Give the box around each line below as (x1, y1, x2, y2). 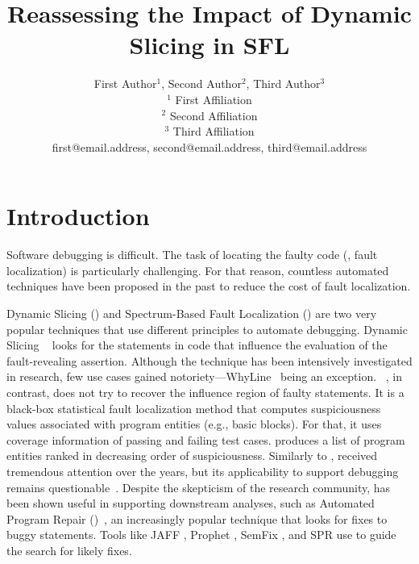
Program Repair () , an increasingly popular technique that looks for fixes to (6, 510, 388, 527)
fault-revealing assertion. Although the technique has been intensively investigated (6, 352, 413, 369)
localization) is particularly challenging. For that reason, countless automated (6, 261, 389, 278)
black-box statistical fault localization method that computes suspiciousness (6, 399, 381, 416)
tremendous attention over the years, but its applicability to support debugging (6, 462, 399, 479)
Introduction (6, 199, 150, 232)
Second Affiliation (169, 107, 258, 123)
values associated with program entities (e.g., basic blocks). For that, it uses (6, 416, 382, 432)
